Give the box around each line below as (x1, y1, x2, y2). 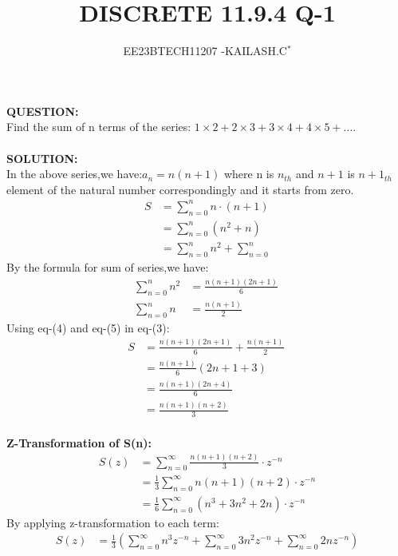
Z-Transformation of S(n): (6, 434, 152, 451)
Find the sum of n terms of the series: (6, 118, 191, 135)
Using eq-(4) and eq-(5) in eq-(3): (6, 319, 170, 336)
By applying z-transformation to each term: (6, 514, 219, 530)
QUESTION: (6, 102, 79, 119)
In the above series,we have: (6, 165, 143, 182)
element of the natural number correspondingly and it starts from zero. (6, 181, 354, 197)
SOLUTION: (6, 149, 78, 166)
